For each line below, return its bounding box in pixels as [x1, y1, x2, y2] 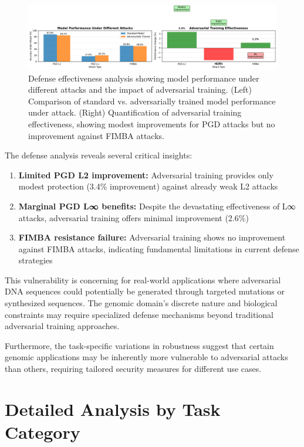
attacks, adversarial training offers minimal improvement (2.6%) [18, 211, 249, 223]
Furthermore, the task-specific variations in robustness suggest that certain [5, 339, 274, 351]
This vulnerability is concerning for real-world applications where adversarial [5, 273, 281, 286]
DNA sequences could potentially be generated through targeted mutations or [5, 285, 285, 297]
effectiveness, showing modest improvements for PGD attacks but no [28, 117, 275, 130]
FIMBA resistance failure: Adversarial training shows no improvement [18, 231, 286, 243]
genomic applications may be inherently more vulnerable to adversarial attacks [5, 351, 288, 363]
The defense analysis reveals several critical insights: [5, 149, 192, 161]
